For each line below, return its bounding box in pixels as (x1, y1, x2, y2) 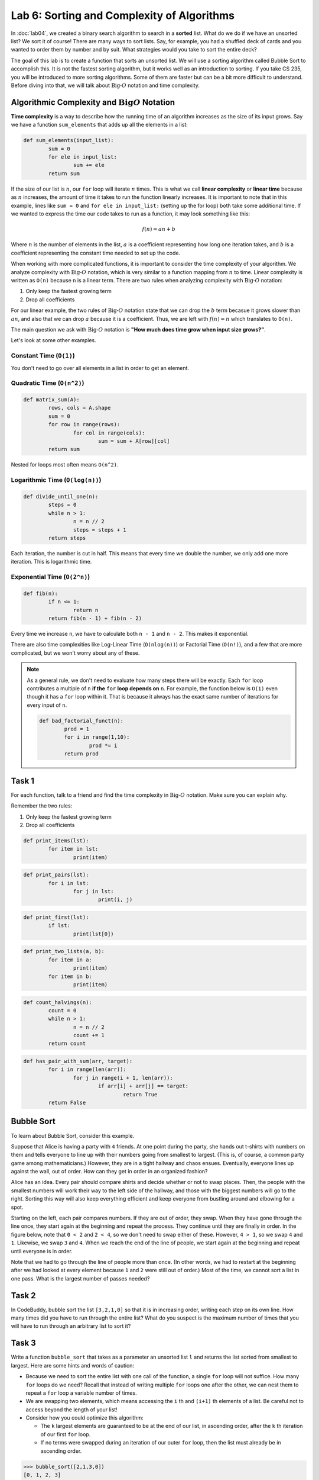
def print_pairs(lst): (23, 871, 89, 879)
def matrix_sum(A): (23, 397, 80, 403)
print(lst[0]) (73, 930, 115, 937)
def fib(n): (23, 590, 58, 597)
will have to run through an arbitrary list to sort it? (11, 1323, 131, 1330)
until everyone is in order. (11, 1247, 73, 1254)
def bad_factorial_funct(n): (39, 717, 124, 724)
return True (123, 1091, 158, 1098)
